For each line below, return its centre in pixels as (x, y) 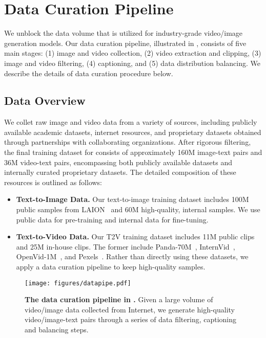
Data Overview (45, 100)
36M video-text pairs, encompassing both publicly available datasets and (118, 162)
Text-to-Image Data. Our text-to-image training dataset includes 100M (132, 199)
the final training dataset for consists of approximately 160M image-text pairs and (133, 152)
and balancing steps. (57, 330)
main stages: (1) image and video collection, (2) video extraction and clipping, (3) (133, 53)
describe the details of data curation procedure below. (89, 73)
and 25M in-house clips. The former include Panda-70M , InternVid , (126, 246)
